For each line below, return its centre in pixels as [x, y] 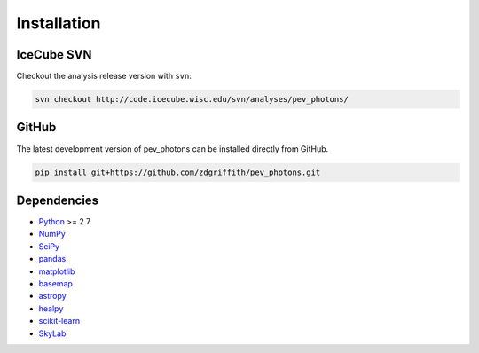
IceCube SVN [54, 55]
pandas [52, 259]
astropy [52, 296]
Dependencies [58, 200]
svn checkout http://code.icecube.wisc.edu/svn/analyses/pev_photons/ [192, 99]
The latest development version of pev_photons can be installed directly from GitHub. [173, 149]
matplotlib [57, 271]
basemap [55, 283]
